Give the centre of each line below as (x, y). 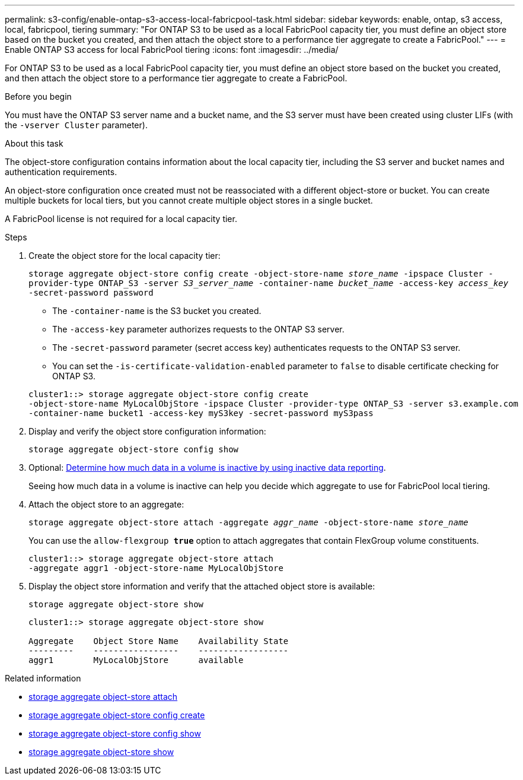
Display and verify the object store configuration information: (147, 431)
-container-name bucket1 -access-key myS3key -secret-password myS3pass (201, 413)
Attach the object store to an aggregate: (106, 504)
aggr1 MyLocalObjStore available (136, 660)
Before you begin (38, 96)
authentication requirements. (61, 172)
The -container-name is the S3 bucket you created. (157, 311)
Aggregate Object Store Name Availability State (159, 641)
